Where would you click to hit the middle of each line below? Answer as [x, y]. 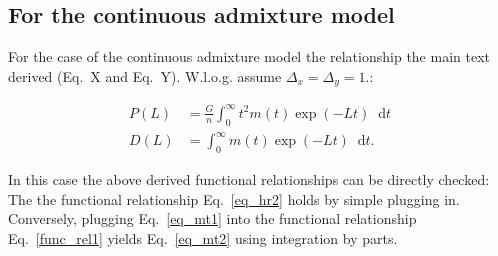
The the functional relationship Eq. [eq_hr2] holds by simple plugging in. [234, 198]
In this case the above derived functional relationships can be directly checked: [249, 178]
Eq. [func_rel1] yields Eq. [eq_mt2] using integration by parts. [203, 237]
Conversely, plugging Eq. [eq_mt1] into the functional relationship [212, 218]
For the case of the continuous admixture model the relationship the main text [249, 56]
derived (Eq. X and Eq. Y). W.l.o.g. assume [145, 75]
